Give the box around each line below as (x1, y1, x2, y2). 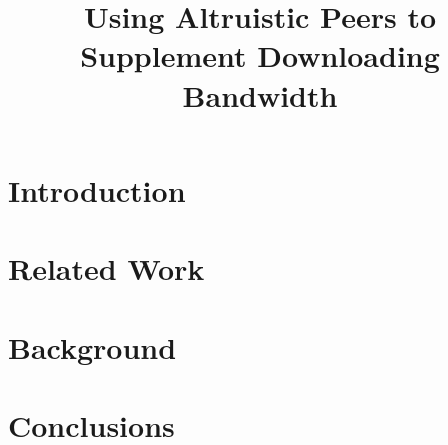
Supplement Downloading (80, 35, 440, 76)
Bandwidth (182, 74, 338, 115)
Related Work (8, 248, 205, 289)
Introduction (8, 169, 186, 210)
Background (8, 326, 177, 367)
